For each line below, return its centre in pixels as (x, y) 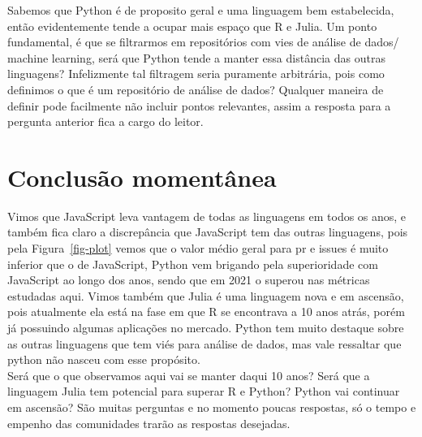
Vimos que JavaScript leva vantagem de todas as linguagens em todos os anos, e (207, 216)
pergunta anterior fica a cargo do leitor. (105, 121)
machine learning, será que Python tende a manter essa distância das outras (196, 57)
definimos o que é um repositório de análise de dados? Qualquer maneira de (196, 89)
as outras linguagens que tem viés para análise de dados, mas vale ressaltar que (205, 343)
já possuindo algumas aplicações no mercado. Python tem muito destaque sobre (206, 328)
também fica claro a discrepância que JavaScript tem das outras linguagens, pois (208, 232)
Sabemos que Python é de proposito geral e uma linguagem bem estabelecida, (201, 10)
